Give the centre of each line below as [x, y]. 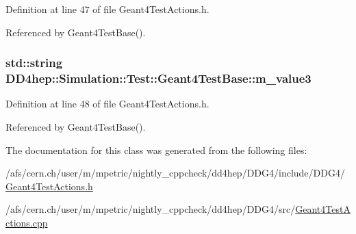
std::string [34, 63]
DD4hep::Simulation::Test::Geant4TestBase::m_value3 [158, 78]
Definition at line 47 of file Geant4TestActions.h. [107, 9]
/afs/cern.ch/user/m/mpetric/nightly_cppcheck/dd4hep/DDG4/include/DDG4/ [175, 173]
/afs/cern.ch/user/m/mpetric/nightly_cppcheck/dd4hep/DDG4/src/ [151, 209]
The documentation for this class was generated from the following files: [156, 149]
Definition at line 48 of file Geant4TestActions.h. [107, 104]
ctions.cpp [27, 222]
